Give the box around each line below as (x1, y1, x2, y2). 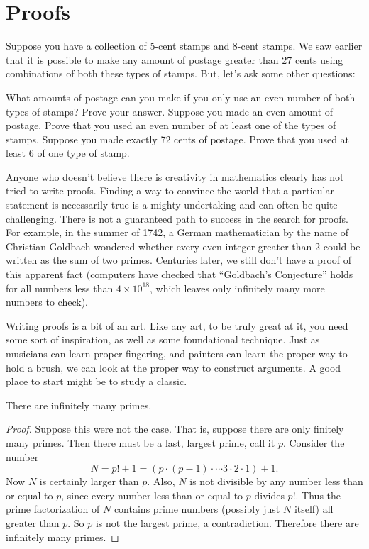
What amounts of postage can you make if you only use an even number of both (6, 89, 356, 104)
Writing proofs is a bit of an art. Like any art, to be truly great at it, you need (6, 318, 348, 333)
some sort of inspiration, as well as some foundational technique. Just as (6, 332, 320, 347)
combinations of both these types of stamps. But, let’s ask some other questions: (6, 66, 356, 81)
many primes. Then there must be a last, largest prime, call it (6, 435, 275, 450)
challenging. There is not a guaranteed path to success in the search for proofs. (6, 211, 348, 226)
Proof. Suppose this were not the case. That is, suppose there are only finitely (6, 421, 344, 436)
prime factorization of (6, 501, 100, 516)
